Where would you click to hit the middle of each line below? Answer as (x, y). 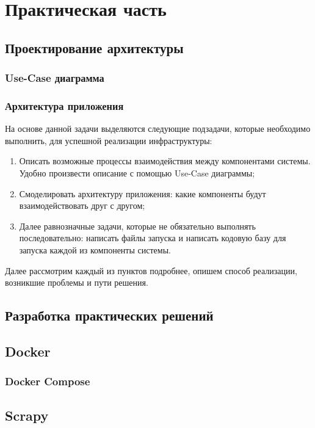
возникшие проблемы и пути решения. (77, 282)
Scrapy (27, 415)
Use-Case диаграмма (55, 78)
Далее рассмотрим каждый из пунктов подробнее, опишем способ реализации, (151, 270)
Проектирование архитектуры (94, 47)
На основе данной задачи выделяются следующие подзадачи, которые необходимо (158, 129)
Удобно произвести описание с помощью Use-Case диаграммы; (137, 173)
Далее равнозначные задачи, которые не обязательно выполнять (137, 226)
